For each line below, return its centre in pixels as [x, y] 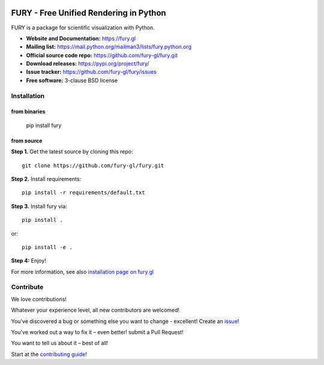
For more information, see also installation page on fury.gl [82, 272]
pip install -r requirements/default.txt [83, 193]
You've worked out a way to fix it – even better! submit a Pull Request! [97, 332]
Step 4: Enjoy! [28, 261]
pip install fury [44, 125]
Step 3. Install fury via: [39, 206]
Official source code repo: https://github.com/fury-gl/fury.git [102, 55]
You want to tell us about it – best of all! [60, 343]
